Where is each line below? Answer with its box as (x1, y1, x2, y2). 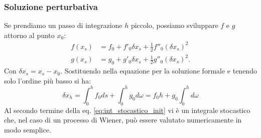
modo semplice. (4, 124, 51, 134)
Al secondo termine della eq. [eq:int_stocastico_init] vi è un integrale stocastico (4, 104, 250, 115)
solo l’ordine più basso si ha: (4, 75, 91, 85)
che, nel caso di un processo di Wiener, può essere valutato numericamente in (4, 114, 242, 125)
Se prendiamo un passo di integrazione (4, 20, 122, 30)
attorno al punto (4, 29, 55, 40)
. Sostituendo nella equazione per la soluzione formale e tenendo (60, 65, 257, 76)
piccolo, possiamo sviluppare (130, 20, 218, 30)
